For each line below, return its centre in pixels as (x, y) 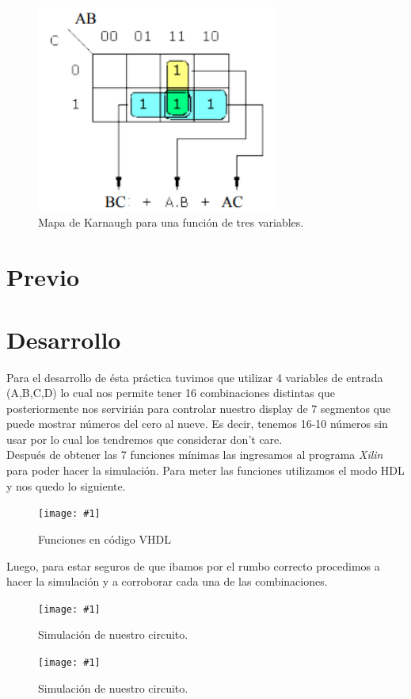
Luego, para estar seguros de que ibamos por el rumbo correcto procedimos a (193, 565)
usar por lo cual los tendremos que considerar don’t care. (145, 439)
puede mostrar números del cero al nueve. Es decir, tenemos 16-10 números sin (197, 424)
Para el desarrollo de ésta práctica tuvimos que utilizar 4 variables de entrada (195, 377)
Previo (43, 277)
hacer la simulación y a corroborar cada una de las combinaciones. (167, 581)
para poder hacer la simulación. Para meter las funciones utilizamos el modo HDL (205, 470)
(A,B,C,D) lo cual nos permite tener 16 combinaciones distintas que (171, 393)
